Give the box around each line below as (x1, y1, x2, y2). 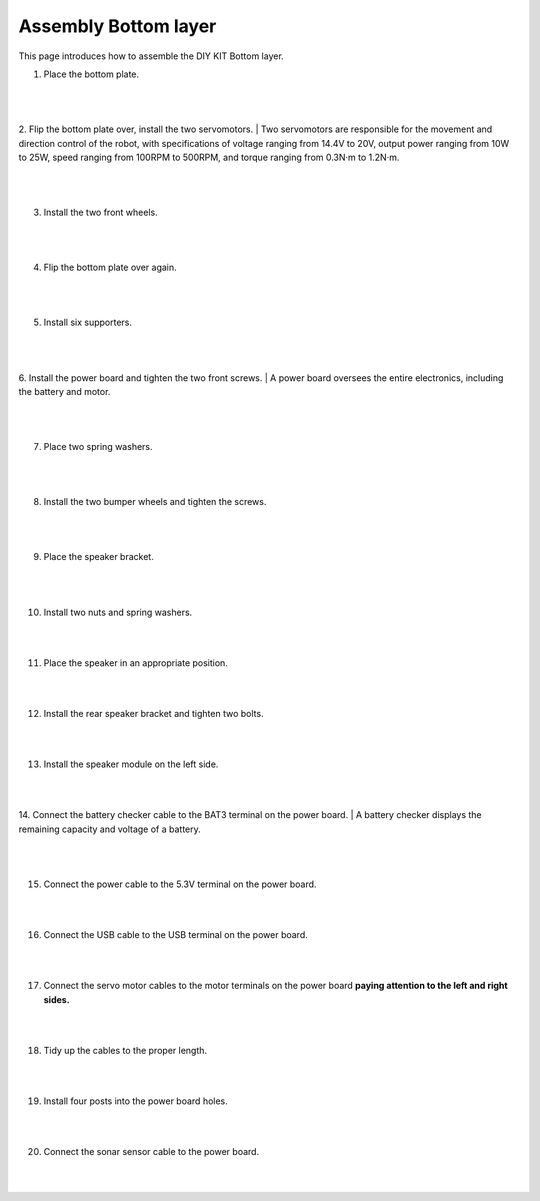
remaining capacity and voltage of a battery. (18, 823, 202, 835)
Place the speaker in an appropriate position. (43, 656, 229, 669)
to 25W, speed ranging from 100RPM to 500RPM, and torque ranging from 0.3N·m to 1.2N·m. (18, 151, 400, 163)
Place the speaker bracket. (43, 551, 154, 563)
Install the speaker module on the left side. (43, 758, 219, 770)
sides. (43, 993, 70, 1005)
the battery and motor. (18, 385, 111, 397)
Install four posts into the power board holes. (43, 1095, 229, 1107)
